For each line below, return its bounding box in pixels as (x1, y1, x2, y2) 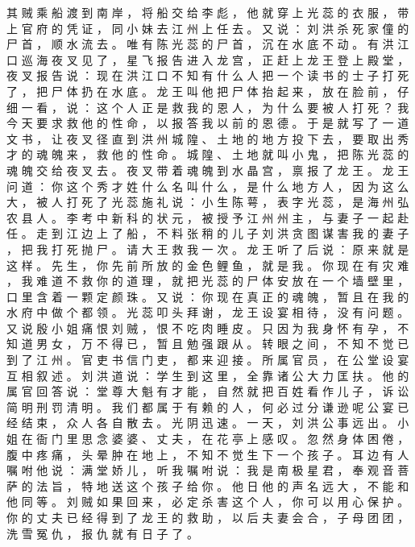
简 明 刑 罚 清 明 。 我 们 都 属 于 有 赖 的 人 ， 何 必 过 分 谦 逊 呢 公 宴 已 (6, 398, 409, 415)
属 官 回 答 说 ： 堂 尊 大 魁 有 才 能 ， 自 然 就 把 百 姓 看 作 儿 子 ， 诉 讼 (6, 383, 409, 400)
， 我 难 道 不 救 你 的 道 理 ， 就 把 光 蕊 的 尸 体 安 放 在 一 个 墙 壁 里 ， (6, 272, 409, 289)
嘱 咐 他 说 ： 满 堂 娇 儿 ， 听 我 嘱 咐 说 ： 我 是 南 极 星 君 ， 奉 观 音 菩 (6, 462, 409, 479)
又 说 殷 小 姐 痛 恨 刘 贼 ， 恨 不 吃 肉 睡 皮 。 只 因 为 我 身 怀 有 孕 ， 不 (6, 319, 409, 336)
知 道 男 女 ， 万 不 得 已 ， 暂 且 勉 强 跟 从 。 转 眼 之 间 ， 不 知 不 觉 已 (6, 335, 409, 352)
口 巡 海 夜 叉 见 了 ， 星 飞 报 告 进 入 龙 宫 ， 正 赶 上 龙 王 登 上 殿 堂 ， (6, 51, 409, 68)
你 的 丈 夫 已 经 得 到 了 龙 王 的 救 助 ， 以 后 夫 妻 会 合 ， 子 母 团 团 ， (6, 509, 409, 525)
